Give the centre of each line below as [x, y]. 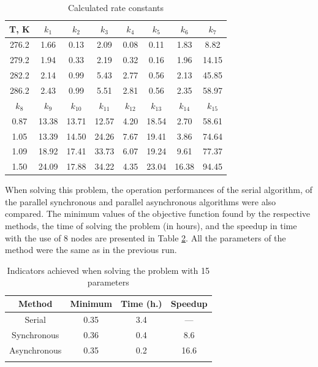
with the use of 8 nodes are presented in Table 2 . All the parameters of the [146, 237]
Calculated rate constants [116, 7]
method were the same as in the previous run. [91, 250]
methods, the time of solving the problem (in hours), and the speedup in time [151, 226]
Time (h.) [141, 304]
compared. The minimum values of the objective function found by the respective [158, 214]
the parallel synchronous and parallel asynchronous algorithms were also [141, 201]
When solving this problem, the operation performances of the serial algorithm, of [159, 190]
